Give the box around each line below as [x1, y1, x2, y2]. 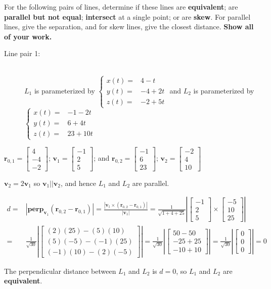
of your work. [4, 31, 52, 41]
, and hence [61, 177, 97, 188]
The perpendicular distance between [4, 265, 116, 276]
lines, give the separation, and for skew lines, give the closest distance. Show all [4, 21, 254, 32]
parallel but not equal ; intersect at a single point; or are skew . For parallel [4, 11, 251, 22]
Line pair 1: [4, 48, 40, 59]
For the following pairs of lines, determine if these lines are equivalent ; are [4, 2, 238, 12]
